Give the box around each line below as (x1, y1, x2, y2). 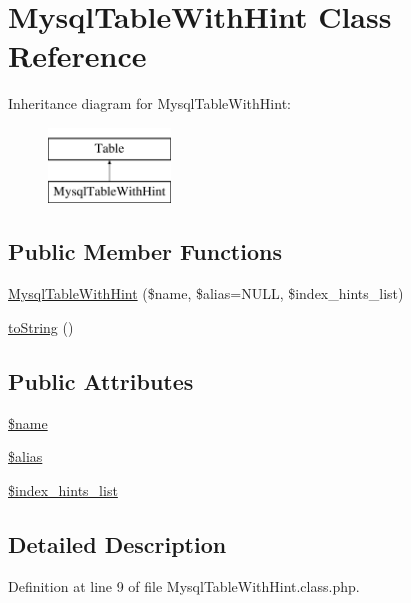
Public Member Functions (8, 236, 282, 267)
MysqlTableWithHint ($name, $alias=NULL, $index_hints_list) (8, 283, 404, 304)
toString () (8, 316, 74, 337)
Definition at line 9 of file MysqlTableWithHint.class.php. (8, 575, 360, 596)
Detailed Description (8, 528, 227, 559)
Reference (8, 35, 147, 76)
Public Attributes (8, 365, 194, 396)
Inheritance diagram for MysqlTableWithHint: (8, 93, 291, 114)
